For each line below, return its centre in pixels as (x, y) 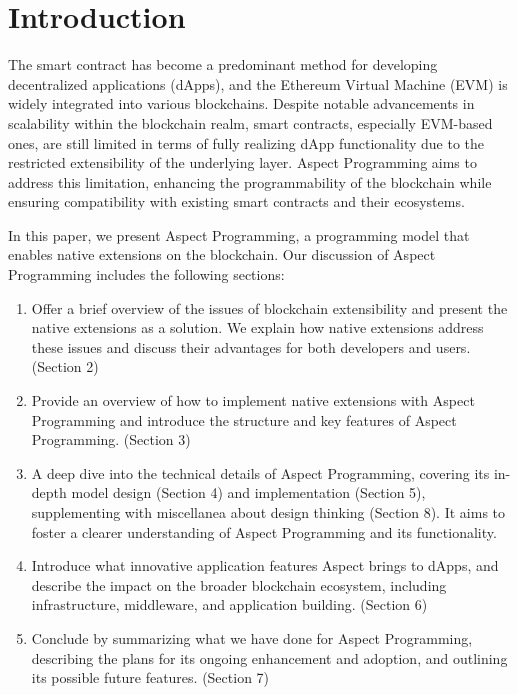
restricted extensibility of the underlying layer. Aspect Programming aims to (242, 162)
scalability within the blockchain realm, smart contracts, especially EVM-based (250, 122)
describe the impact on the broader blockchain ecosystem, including (239, 584)
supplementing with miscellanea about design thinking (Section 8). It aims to (268, 512)
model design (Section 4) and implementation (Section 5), (248, 492)
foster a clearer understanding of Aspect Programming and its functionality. (264, 531)
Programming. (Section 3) (111, 439)
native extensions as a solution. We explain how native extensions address (257, 327)
